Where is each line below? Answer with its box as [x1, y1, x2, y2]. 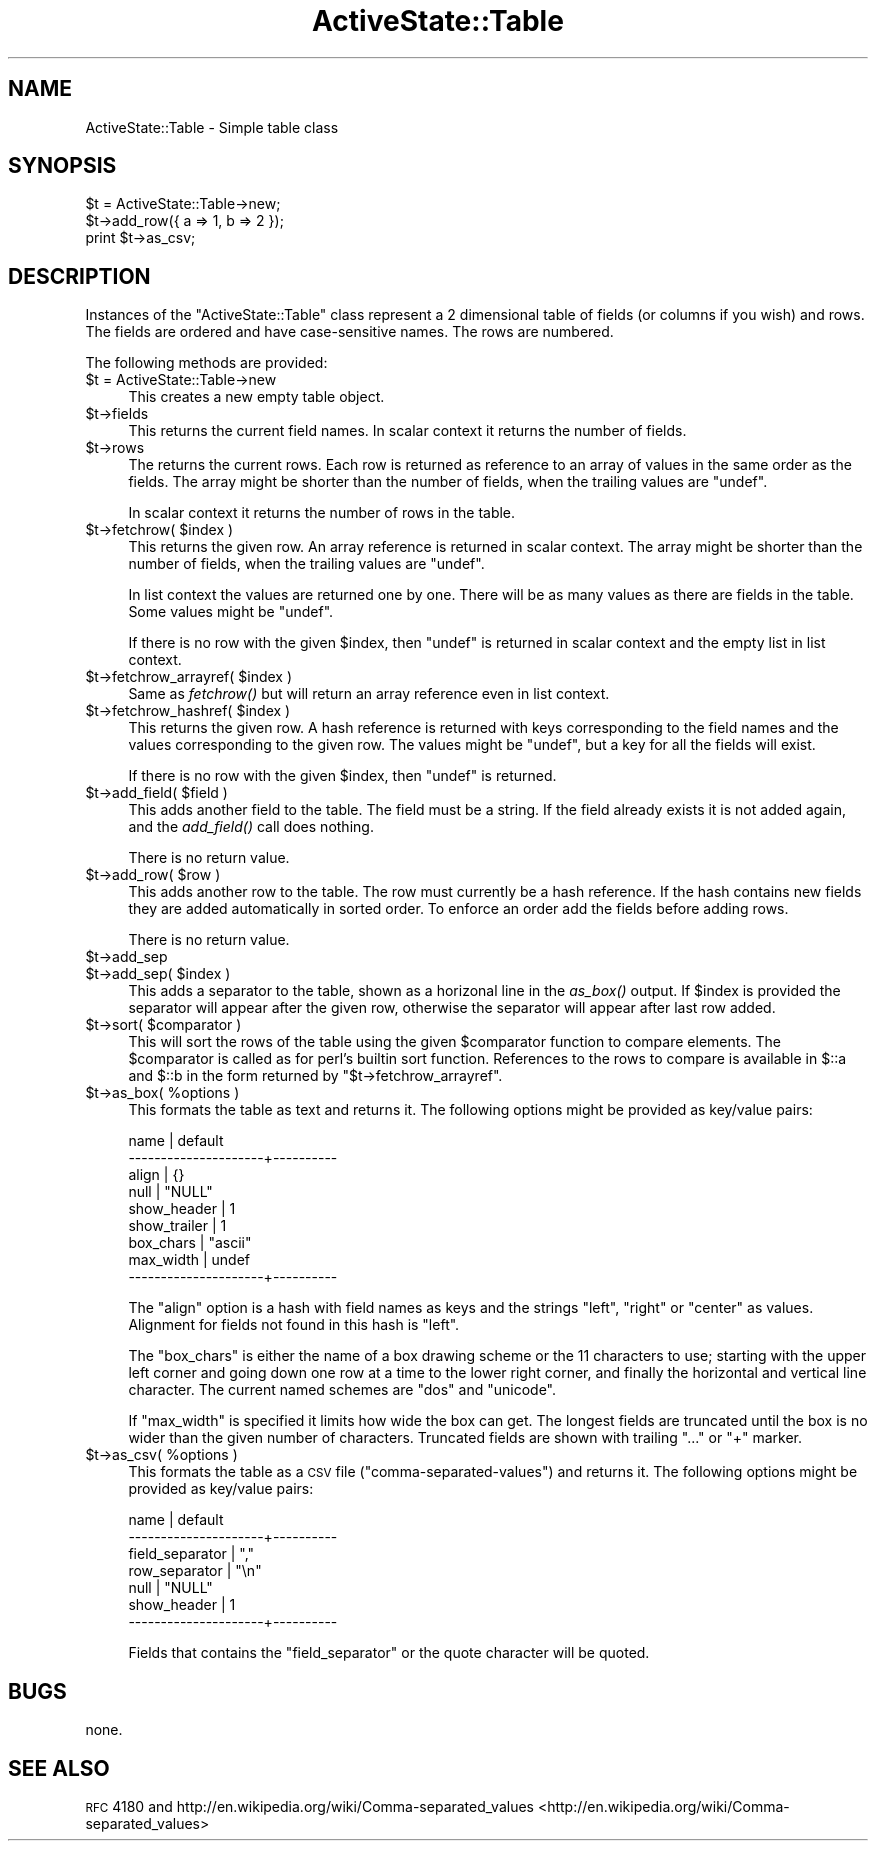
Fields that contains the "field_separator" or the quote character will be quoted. [128, 1644, 650, 1662]
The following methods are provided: [85, 354, 328, 372]
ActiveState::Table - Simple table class [85, 118, 339, 136]
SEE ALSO [8, 1755, 110, 1781]
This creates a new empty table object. [128, 388, 385, 406]
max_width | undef [128, 1251, 251, 1269]
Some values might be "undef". [128, 603, 334, 621]
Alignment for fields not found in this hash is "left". [128, 1316, 460, 1334]
